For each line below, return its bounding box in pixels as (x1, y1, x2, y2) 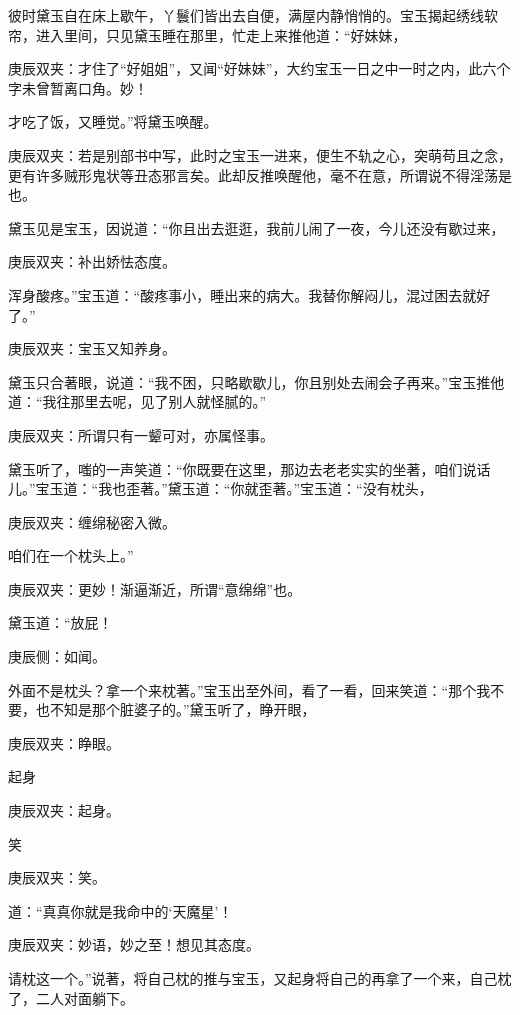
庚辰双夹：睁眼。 (8, 732, 120, 753)
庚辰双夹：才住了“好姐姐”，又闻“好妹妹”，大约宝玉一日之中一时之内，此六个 (8, 58, 511, 79)
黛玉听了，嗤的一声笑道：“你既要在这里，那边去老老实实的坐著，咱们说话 (8, 458, 491, 479)
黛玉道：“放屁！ (8, 612, 113, 633)
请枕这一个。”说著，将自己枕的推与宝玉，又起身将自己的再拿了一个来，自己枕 (8, 968, 512, 988)
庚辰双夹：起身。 (8, 800, 120, 821)
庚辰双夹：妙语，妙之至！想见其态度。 (8, 934, 260, 955)
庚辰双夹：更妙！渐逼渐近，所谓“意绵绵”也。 (8, 578, 302, 599)
